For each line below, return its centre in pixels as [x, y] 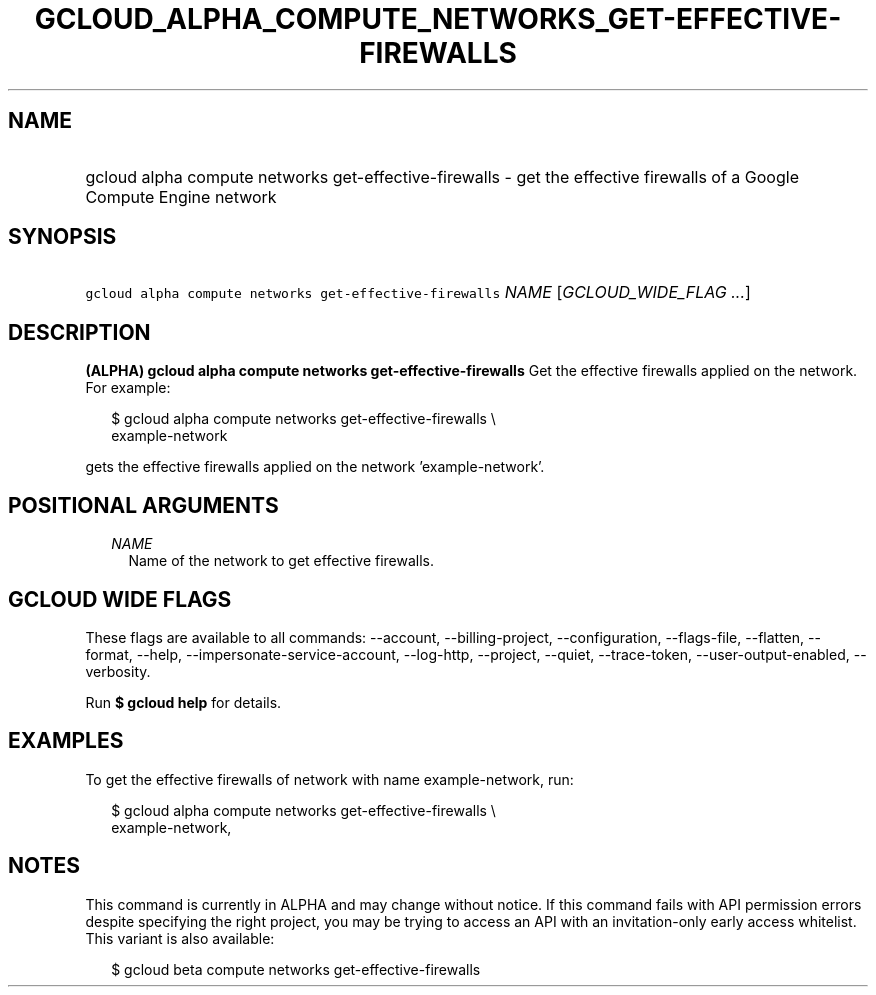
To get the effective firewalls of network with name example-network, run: [329, 779]
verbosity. [118, 671]
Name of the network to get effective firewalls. [281, 561]
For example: [128, 388]
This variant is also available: [180, 938]
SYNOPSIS [62, 237]
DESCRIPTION [79, 332]
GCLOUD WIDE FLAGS [120, 599]
